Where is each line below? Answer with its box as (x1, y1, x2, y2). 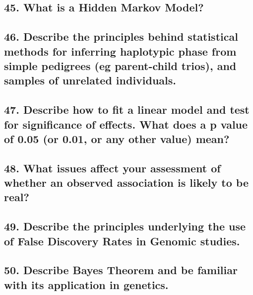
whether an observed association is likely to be (4, 175, 249, 190)
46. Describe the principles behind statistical (4, 29, 238, 44)
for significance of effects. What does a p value (4, 116, 248, 132)
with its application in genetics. (4, 277, 169, 292)
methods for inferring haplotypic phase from (4, 43, 237, 59)
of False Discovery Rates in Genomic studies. (4, 233, 240, 248)
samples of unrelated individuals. (4, 73, 177, 88)
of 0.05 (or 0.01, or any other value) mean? (4, 131, 230, 146)
